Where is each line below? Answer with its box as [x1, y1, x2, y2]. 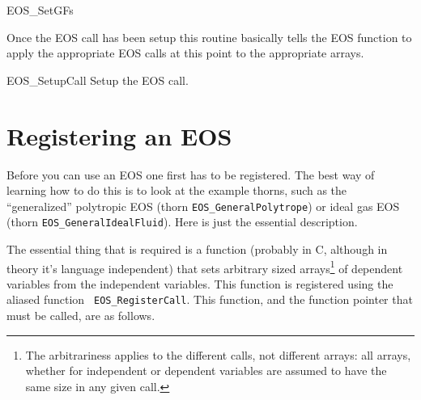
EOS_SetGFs [6, 2, 74, 18]
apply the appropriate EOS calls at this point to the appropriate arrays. [6, 44, 364, 61]
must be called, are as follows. [6, 307, 155, 324]
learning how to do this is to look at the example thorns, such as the [6, 182, 347, 199]
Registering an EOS [6, 119, 232, 152]
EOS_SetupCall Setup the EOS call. [6, 71, 189, 88]
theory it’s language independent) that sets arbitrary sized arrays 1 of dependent [6, 257, 403, 276]
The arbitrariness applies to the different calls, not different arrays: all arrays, [25, 346, 411, 363]
